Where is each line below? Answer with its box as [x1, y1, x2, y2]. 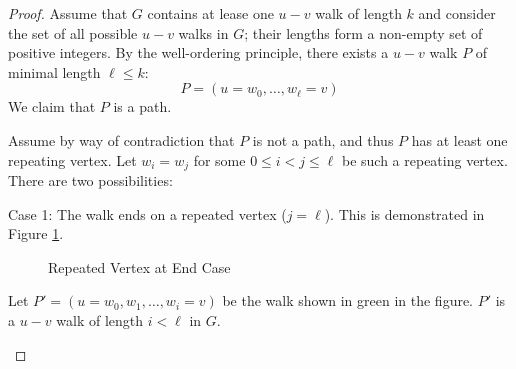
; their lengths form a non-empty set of [244, 22, 483, 43]
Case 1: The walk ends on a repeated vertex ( [8, 203, 287, 224]
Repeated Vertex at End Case [48, 256, 231, 277]
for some [193, 149, 246, 170]
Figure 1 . [8, 223, 64, 244]
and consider [418, 3, 496, 23]
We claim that [8, 96, 96, 117]
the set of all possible [8, 22, 138, 43]
